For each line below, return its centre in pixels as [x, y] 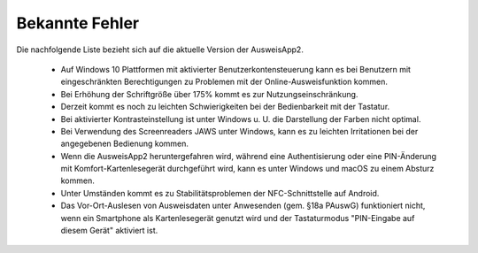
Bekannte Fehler [78, 23]
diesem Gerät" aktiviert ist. [109, 231]
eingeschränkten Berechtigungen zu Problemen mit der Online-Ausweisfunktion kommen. [224, 82]
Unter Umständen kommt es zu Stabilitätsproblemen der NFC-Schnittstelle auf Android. [220, 193]
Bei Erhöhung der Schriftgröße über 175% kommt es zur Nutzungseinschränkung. [209, 94]
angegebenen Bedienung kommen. [125, 144]
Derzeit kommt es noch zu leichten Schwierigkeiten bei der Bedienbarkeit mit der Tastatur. [225, 107]
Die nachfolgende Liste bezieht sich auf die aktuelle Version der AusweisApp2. [160, 50]
